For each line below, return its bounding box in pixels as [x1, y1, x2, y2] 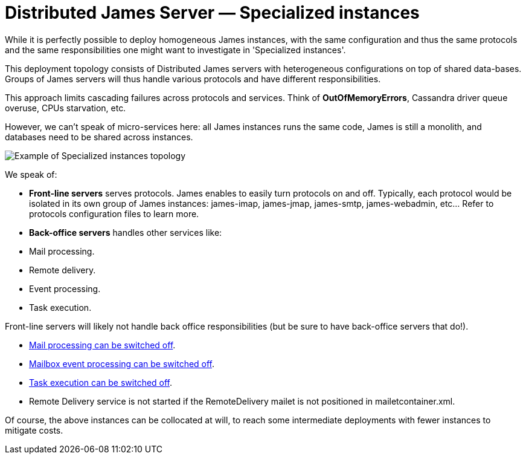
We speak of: [5, 169, 57, 180]
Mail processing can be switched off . [29, 339, 176, 350]
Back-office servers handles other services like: [29, 227, 222, 238]
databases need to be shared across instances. [5, 131, 193, 142]
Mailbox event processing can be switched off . [29, 358, 215, 369]
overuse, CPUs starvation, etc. [5, 102, 126, 113]
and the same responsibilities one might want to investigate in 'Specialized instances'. [5, 44, 346, 55]
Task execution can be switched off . [29, 377, 173, 388]
